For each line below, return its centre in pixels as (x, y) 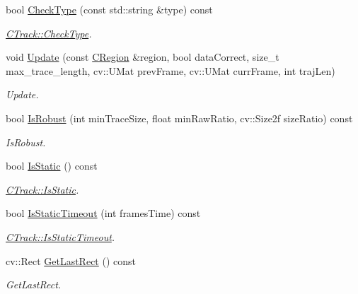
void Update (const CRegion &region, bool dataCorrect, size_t (143, 57)
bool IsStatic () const (52, 166)
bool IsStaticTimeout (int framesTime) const (103, 213)
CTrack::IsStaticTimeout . (60, 236)
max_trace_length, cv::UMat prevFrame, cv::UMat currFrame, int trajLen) (171, 70)
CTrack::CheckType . (49, 33)
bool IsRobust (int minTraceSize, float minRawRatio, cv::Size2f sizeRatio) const (179, 118)
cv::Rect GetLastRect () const (71, 260)
